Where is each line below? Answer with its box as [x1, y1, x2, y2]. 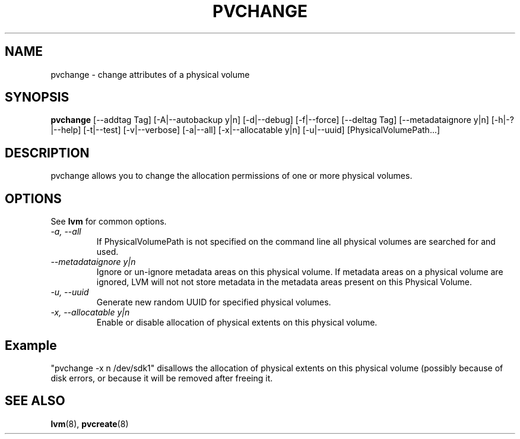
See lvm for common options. [50, 216, 167, 227]
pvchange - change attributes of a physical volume [50, 69, 250, 80]
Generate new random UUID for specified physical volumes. [96, 297, 331, 308]
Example [5, 337, 57, 353]
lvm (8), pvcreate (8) [50, 418, 129, 429]
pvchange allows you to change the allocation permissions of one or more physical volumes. [50, 170, 413, 181]
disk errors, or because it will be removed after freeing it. [50, 372, 273, 383]
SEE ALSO [5, 393, 65, 409]
